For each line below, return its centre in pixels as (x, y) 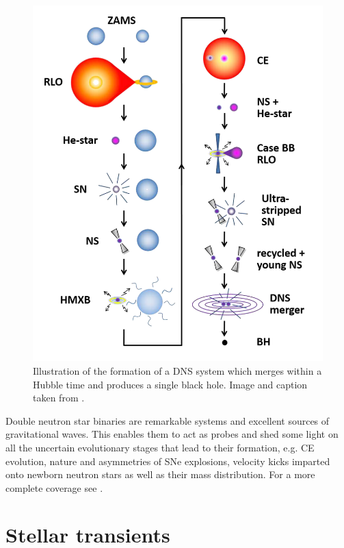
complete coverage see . (54, 487)
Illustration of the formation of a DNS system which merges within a (177, 370)
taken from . (59, 398)
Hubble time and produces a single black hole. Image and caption (170, 384)
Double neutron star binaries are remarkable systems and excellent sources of (168, 420)
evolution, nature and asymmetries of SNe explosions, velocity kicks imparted (168, 461)
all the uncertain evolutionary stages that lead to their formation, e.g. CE (160, 447)
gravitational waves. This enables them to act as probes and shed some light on (172, 434)
